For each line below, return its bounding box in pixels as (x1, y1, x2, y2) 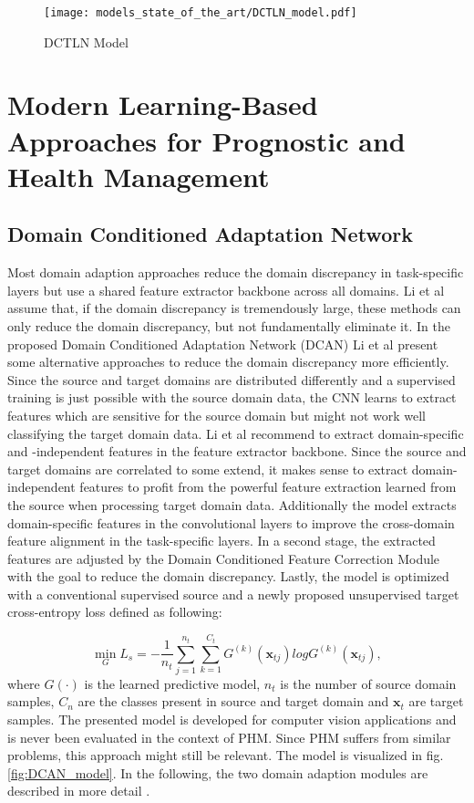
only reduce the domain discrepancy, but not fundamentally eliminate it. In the (7, 316, 450, 335)
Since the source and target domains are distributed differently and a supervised (7, 370, 456, 389)
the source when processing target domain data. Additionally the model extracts (7, 495, 457, 514)
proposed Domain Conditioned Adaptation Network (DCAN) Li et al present (7, 334, 438, 353)
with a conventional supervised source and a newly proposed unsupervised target (7, 584, 459, 603)
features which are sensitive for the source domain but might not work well (7, 405, 426, 424)
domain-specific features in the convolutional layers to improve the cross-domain (7, 513, 455, 532)
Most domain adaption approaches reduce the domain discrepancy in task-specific (7, 263, 464, 282)
